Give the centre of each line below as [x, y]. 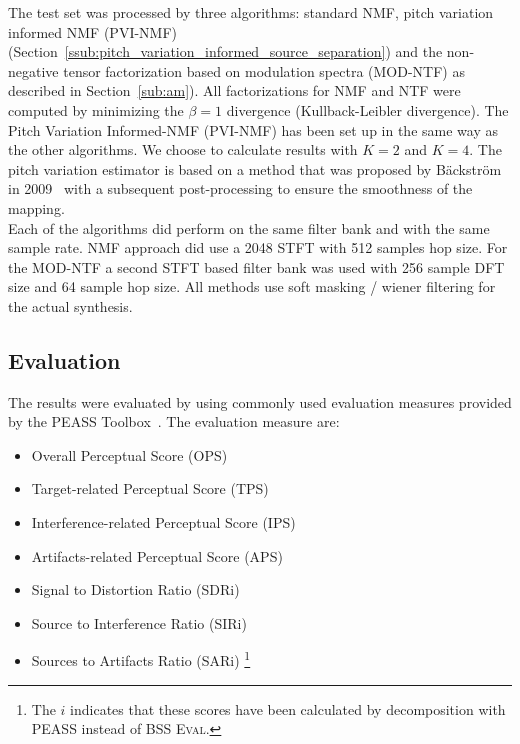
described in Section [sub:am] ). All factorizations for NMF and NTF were [234, 90]
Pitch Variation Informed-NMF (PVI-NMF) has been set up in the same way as [253, 129]
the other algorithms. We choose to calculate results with [183, 149]
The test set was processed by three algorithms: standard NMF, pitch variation [251, 12]
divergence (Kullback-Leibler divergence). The [367, 109]
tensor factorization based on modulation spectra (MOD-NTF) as [264, 70]
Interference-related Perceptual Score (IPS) [163, 522]
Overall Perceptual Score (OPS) [129, 454]
